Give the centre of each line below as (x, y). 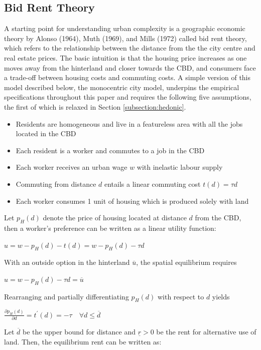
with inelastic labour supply (180, 167)
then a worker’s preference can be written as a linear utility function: (110, 228)
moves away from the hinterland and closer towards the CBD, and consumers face (130, 67)
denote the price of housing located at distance (115, 218)
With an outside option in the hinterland (67, 262)
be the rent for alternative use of (206, 332)
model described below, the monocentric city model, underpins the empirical (122, 87)
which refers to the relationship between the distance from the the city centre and (130, 48)
